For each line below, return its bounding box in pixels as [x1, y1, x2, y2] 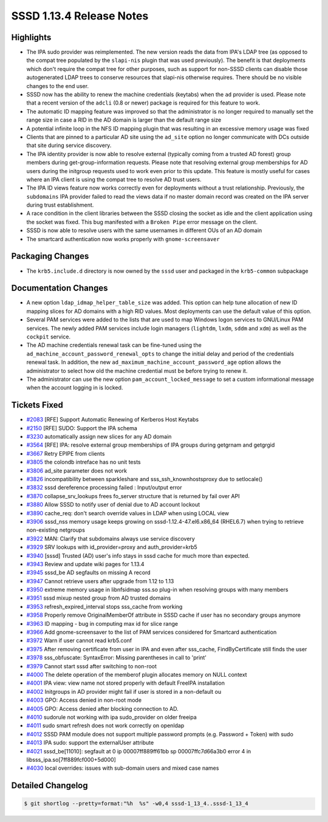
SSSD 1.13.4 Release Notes [11, 9, 149, 22]
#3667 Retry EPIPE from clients [26, 450, 105, 457]
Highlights [11, 32, 52, 43]
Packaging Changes [11, 251, 89, 261]
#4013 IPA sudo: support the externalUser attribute [26, 739, 154, 747]
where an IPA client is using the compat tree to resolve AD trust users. [26, 176, 202, 183]
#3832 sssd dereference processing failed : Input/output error [26, 484, 182, 491]
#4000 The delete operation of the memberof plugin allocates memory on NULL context [26, 671, 247, 678]
